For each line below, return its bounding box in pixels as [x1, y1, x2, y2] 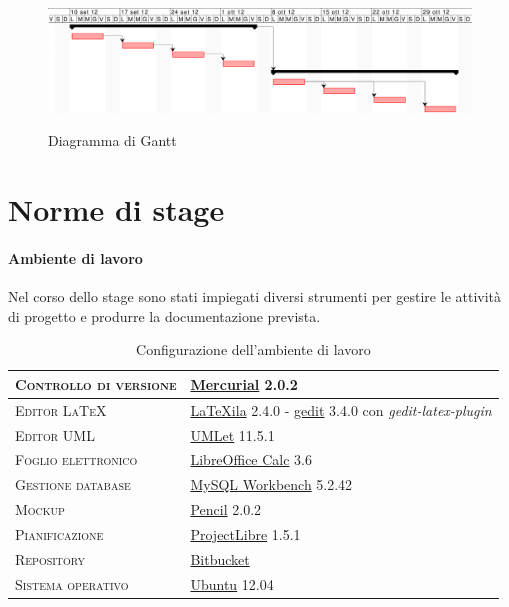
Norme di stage [8, 189, 225, 230]
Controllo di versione [15, 373, 177, 394]
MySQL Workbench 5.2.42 [190, 474, 353, 495]
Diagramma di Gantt [48, 130, 177, 151]
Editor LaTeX [15, 399, 107, 420]
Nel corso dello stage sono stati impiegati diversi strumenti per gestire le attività [8, 286, 502, 307]
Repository [15, 548, 85, 569]
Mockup [15, 499, 65, 520]
